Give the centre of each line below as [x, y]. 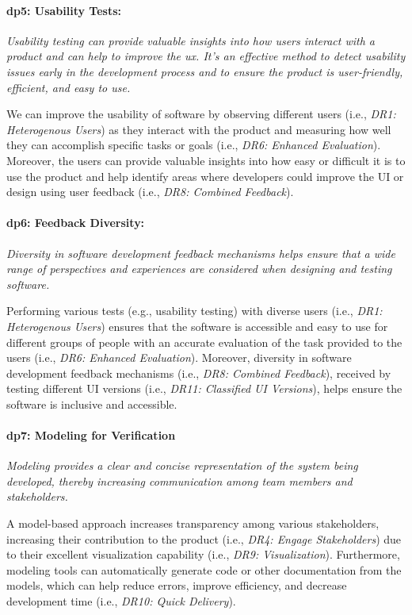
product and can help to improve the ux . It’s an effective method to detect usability [206, 56]
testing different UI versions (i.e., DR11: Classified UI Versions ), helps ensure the [204, 388]
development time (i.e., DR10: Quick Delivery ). [121, 601]
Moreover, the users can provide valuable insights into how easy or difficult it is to [206, 160]
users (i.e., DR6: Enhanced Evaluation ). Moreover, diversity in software [179, 357]
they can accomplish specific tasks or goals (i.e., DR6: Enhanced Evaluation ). [194, 145]
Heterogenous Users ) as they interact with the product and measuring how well [199, 129]
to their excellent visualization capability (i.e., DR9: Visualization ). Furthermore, [203, 554]
